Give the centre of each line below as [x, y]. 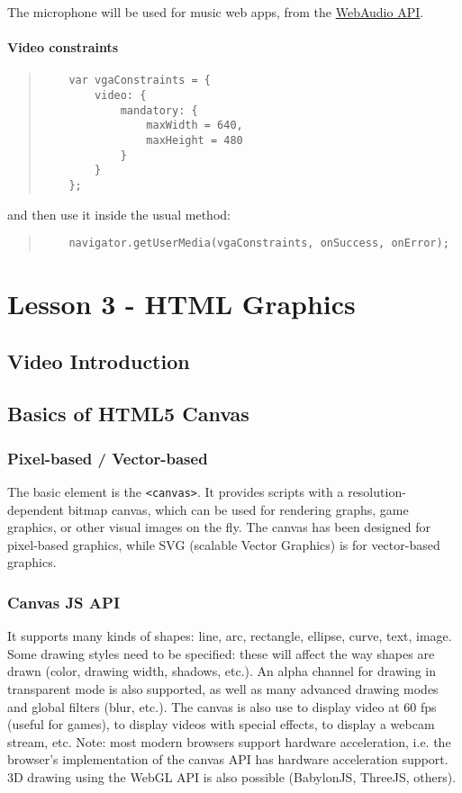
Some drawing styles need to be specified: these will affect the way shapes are [221, 653]
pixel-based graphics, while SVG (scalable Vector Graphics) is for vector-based [224, 544]
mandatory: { [159, 110]
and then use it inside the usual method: [119, 214]
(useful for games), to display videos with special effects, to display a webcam [221, 724]
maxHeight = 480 [195, 141]
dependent [36, 509]
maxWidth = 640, [195, 126]
